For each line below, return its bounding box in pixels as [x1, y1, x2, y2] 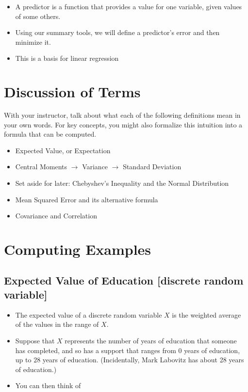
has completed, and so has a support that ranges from [15, 345, 176, 355]
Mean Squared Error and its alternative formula [15, 194, 158, 204]
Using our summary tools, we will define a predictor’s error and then [15, 27, 220, 37]
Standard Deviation [123, 161, 182, 172]
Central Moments [15, 161, 67, 172]
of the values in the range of [15, 319, 99, 329]
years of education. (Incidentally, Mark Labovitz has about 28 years [42, 355, 244, 365]
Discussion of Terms [4, 82, 141, 102]
